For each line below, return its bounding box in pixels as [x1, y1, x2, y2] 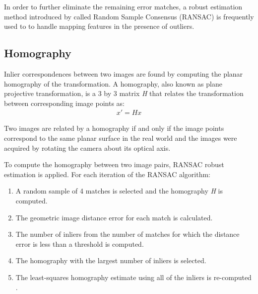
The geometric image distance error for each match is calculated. [15, 212, 213, 222]
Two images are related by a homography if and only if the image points [4, 123, 224, 133]
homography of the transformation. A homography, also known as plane [4, 78, 222, 89]
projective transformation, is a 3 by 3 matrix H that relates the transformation [4, 88, 244, 98]
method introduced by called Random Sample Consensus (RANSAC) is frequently [4, 11, 254, 21]
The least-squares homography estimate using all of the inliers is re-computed [15, 272, 252, 282]
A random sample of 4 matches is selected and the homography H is [15, 186, 223, 196]
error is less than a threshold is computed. [15, 238, 144, 249]
